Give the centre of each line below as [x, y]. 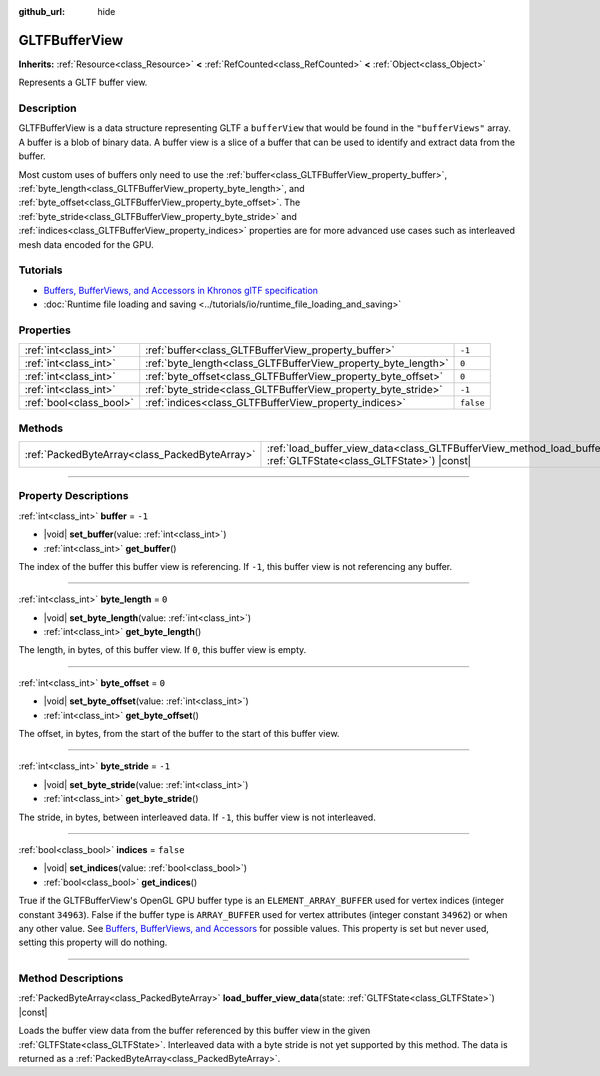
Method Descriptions [71, 978]
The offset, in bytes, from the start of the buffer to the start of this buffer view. [179, 734]
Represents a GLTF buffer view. [83, 82]
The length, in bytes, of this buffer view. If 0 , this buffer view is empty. [162, 650]
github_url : [41, 11]
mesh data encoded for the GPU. [86, 244]
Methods [41, 428]
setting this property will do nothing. [93, 942]
